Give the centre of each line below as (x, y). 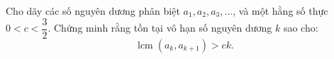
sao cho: (301, 28)
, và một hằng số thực (280, 11)
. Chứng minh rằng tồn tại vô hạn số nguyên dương (160, 28)
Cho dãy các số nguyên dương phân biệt (93, 11)
